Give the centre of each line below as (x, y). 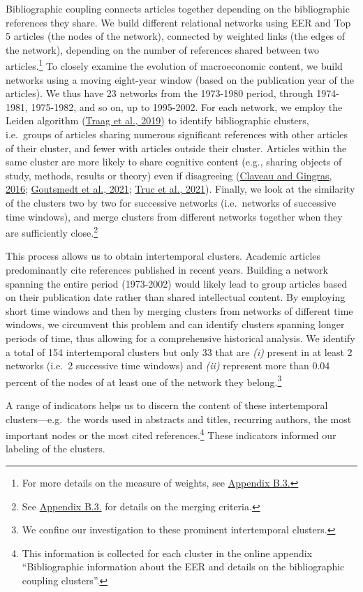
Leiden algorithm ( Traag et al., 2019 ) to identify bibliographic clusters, (157, 120)
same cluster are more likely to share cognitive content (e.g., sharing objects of (174, 162)
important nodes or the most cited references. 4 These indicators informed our (171, 434)
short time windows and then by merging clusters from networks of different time (179, 310)
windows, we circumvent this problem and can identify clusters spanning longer (175, 324)
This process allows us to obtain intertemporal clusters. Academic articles (163, 256)
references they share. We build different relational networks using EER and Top (178, 22)
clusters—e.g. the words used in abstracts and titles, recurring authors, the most (179, 419)
